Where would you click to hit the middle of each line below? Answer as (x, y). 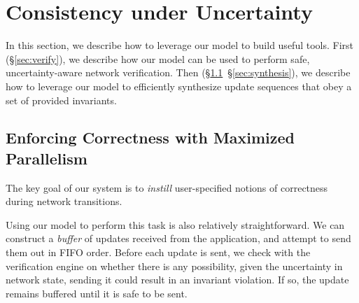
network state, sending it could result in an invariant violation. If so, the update (177, 280)
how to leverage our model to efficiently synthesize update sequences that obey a (179, 86)
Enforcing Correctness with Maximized (150, 138)
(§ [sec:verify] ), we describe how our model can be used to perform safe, (158, 58)
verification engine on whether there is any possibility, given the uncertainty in (174, 266)
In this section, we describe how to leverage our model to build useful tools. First (180, 45)
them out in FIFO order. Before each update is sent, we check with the (158, 252)
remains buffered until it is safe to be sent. (97, 293)
